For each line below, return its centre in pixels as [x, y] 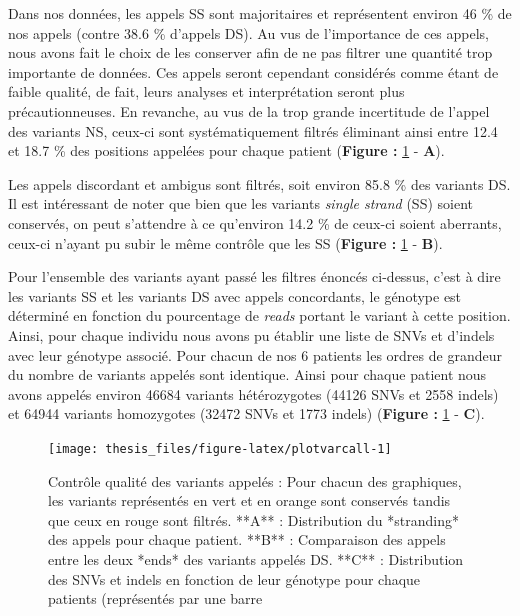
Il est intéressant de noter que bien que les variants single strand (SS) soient [240, 203]
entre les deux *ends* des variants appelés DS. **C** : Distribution [256, 558]
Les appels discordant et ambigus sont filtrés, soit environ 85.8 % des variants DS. [259, 183]
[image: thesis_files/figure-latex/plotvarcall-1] [220, 448]
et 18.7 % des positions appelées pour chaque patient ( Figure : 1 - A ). [226, 150]
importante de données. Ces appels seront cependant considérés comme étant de [253, 71]
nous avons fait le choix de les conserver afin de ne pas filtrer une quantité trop [250, 52]
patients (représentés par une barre [155, 598]
